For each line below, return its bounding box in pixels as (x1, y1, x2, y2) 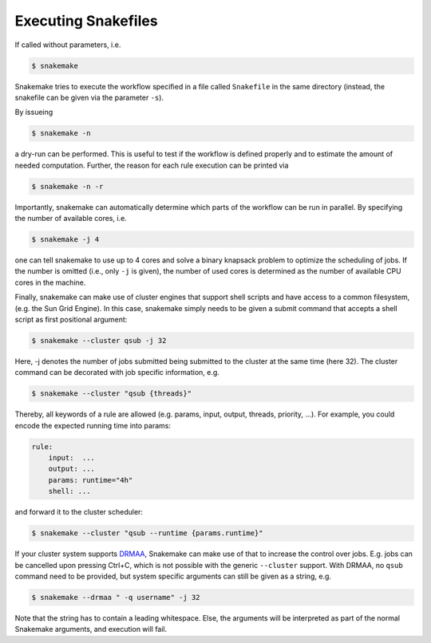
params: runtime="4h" (48, 475, 133, 484)
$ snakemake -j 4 (31, 235, 100, 243)
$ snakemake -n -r (31, 182, 104, 191)
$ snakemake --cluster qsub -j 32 (31, 336, 167, 345)
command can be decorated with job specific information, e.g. (14, 368, 219, 377)
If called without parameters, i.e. (14, 40, 121, 49)
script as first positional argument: (14, 314, 128, 324)
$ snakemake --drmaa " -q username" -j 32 (31, 593, 200, 602)
